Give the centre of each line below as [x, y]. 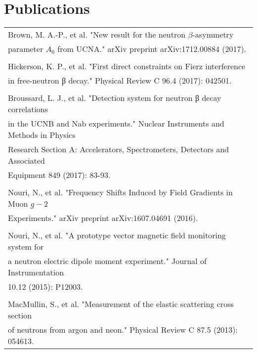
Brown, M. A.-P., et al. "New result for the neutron [97, 35]
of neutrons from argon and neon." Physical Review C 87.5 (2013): [123, 330]
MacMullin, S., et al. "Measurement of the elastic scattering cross [121, 304]
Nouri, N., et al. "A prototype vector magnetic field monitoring [117, 235]
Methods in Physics [42, 135]
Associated [26, 161]
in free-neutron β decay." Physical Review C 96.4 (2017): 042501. [120, 81]
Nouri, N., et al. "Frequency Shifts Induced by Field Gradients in [120, 192]
